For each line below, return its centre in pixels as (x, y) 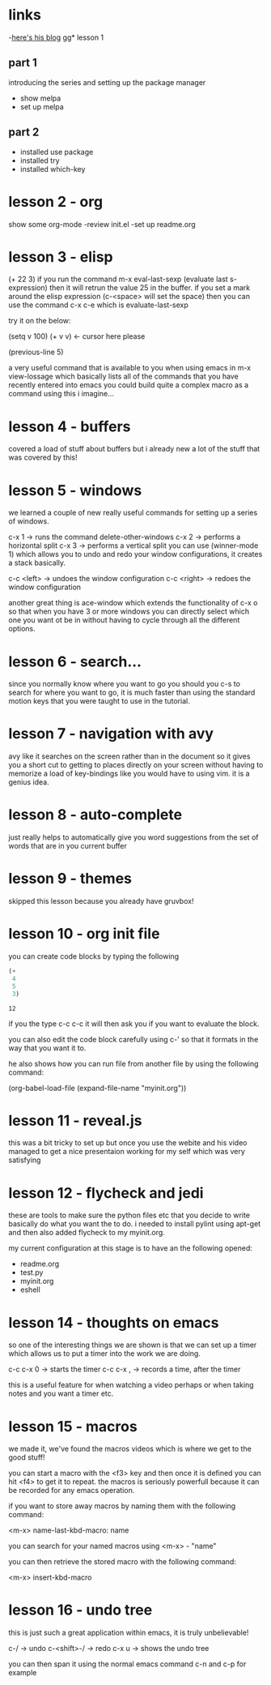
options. (22, 629)
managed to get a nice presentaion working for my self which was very (127, 1152)
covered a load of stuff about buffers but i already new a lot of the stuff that (134, 449)
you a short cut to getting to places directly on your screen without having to (136, 765)
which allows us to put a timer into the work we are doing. (104, 1354)
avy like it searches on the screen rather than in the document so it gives (129, 756)
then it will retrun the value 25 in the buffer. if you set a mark (150, 288)
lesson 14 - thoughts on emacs (114, 1322)
